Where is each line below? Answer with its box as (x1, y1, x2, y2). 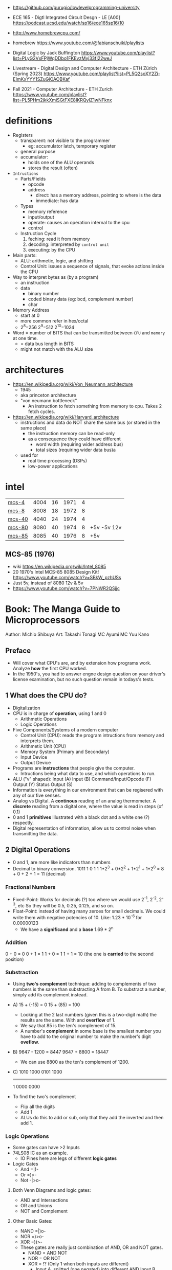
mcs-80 (8, 524, 28, 531)
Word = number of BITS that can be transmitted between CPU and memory (12, 329, 165, 336)
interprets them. (20, 738, 55, 744)
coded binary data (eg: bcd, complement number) (28, 296, 134, 302)
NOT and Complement (20, 1208, 68, 1214)
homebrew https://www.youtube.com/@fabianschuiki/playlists (12, 40, 144, 46)
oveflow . (20, 1039, 40, 1045)
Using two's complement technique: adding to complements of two (12, 980, 157, 987)
